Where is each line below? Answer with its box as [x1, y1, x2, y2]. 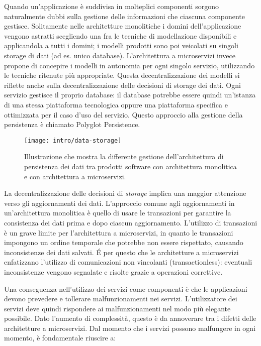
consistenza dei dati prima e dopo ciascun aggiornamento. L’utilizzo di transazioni [4, 217, 257, 227]
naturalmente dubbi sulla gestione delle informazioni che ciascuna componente [4, 11, 245, 21]
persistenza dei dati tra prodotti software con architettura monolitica [24, 161, 237, 171]
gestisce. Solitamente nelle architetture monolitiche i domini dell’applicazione [4, 21, 241, 31]
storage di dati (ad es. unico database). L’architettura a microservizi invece [4, 50, 235, 60]
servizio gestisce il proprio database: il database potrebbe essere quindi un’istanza [4, 89, 256, 100]
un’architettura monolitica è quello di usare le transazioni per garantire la [4, 207, 231, 218]
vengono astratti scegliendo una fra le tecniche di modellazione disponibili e [4, 30, 237, 41]
